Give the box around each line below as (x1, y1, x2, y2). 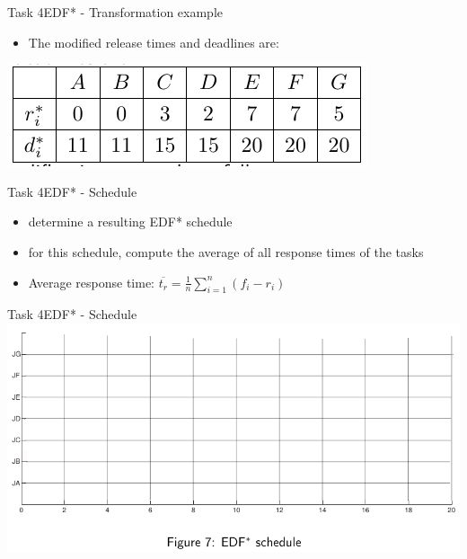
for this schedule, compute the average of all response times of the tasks (28, 242, 424, 261)
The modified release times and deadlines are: (28, 32, 279, 51)
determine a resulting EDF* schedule (28, 212, 233, 231)
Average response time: (28, 272, 155, 291)
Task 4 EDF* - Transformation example (7, 3, 224, 21)
